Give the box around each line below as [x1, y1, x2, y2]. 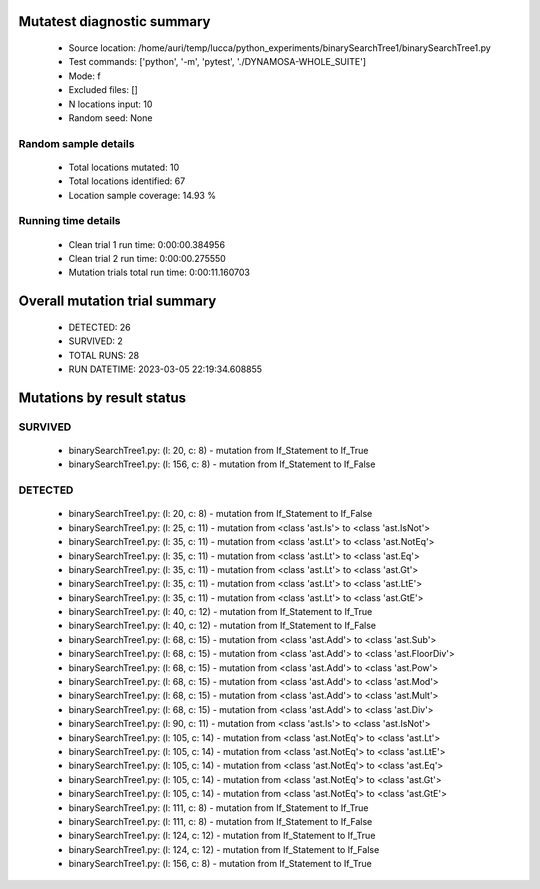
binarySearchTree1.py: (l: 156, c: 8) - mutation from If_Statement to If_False [68, 458, 376, 470]
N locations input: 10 [68, 98, 153, 110]
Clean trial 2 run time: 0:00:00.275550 [68, 253, 227, 265]
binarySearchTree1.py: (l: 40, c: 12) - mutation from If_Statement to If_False [68, 620, 377, 632]
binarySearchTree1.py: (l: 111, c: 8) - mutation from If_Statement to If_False [68, 815, 373, 827]
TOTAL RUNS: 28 [68, 349, 140, 361]
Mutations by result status [18, 389, 187, 406]
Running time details [18, 214, 121, 228]
